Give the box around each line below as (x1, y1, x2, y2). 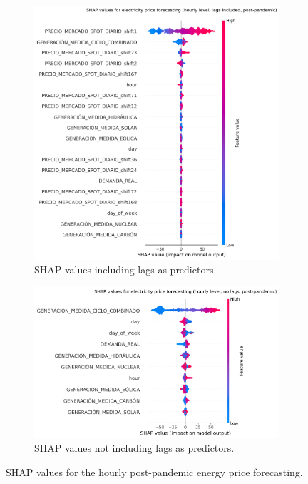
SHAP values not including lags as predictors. (34, 440, 235, 455)
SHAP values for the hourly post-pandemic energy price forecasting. (6, 465, 303, 480)
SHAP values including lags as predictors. (34, 262, 217, 277)
